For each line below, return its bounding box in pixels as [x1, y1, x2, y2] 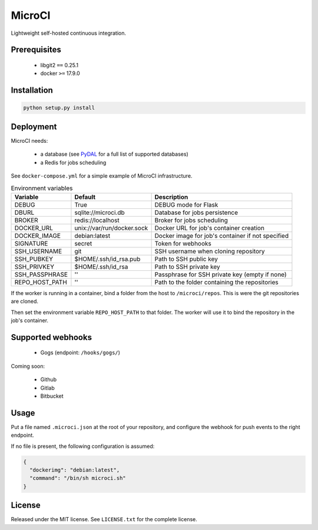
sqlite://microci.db [74, 208, 125, 217]
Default [74, 192, 96, 201]
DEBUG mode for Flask [154, 201, 218, 209]
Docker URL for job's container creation [154, 224, 265, 232]
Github [40, 376, 57, 383]
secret [74, 239, 92, 247]
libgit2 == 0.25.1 [40, 61, 79, 68]
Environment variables [11, 184, 73, 192]
